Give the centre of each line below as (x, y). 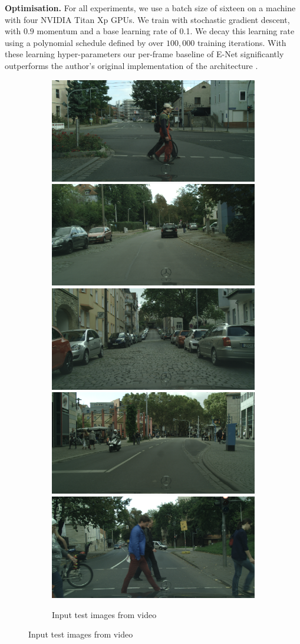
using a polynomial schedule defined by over (84, 42)
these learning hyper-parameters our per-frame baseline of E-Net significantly (144, 54)
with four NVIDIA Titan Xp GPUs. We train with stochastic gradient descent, (147, 19)
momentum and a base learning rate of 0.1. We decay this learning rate (166, 31)
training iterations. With (242, 42)
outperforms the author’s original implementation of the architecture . (131, 65)
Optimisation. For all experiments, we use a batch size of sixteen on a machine (150, 8)
